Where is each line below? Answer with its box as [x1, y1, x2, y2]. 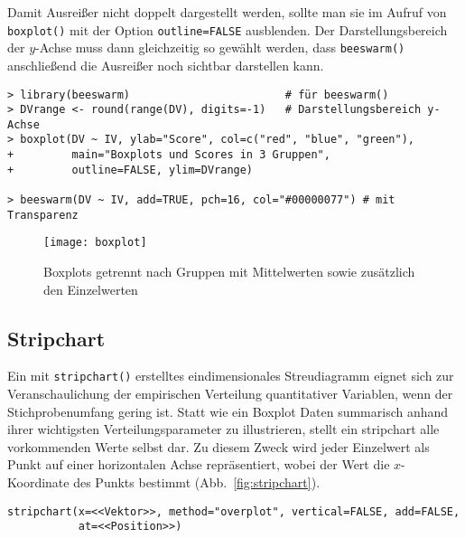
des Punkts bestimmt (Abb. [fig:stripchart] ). [73, 473, 321, 492]
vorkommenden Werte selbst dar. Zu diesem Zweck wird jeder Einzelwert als [7, 437, 430, 456]
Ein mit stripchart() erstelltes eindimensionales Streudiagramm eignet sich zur [7, 366, 454, 385]
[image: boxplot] [43, 236, 147, 250]
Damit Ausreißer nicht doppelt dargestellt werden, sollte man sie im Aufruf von [7, 3, 447, 21]
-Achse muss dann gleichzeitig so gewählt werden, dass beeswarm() [35, 38, 405, 57]
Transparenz [7, 208, 79, 222]
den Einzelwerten [43, 279, 138, 298]
